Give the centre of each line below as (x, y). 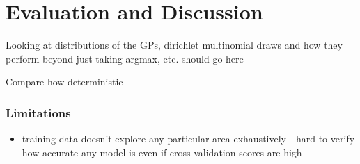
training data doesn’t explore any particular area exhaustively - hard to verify (188, 139)
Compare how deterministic (64, 82)
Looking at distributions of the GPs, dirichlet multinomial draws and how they (174, 45)
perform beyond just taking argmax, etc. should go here (125, 58)
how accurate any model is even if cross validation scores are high (162, 152)
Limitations (38, 112)
